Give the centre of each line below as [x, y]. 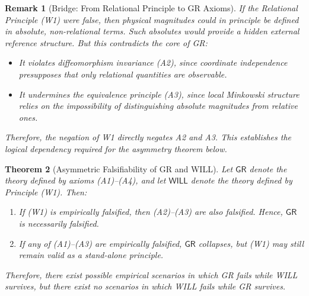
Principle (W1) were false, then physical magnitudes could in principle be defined [152, 19]
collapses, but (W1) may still [251, 243]
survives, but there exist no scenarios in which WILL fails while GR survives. [145, 286]
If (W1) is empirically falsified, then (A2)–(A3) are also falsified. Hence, [151, 212]
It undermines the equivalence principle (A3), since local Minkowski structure [159, 94]
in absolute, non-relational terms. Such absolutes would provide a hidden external [152, 31]
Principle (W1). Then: [46, 192]
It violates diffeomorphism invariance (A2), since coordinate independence [153, 62]
